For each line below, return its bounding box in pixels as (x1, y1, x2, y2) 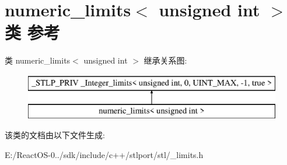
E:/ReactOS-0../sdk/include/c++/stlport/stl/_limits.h (5, 148, 204, 160)
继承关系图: (143, 54, 187, 66)
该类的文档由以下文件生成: (5, 129, 105, 141)
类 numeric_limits (5, 54, 71, 66)
